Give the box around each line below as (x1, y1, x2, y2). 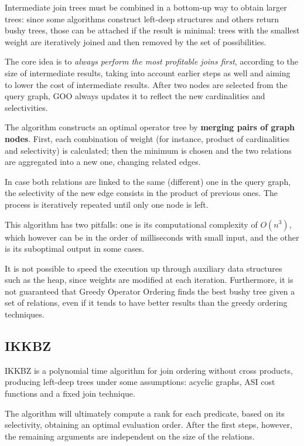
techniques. (5, 308, 45, 320)
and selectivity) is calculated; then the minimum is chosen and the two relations (5, 144, 292, 156)
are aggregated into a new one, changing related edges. (5, 156, 201, 168)
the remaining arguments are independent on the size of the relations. (5, 430, 255, 442)
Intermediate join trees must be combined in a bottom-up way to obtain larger (5, 1, 287, 13)
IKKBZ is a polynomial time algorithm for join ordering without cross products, (5, 364, 293, 376)
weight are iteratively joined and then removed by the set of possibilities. (5, 35, 267, 48)
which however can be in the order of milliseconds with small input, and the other (5, 231, 299, 243)
